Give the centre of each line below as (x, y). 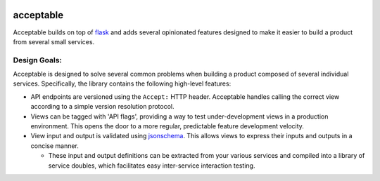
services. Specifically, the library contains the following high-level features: (122, 83)
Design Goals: (38, 60)
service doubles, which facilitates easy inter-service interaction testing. (152, 166)
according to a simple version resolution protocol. (103, 107)
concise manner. (55, 146)
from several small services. (54, 41)
